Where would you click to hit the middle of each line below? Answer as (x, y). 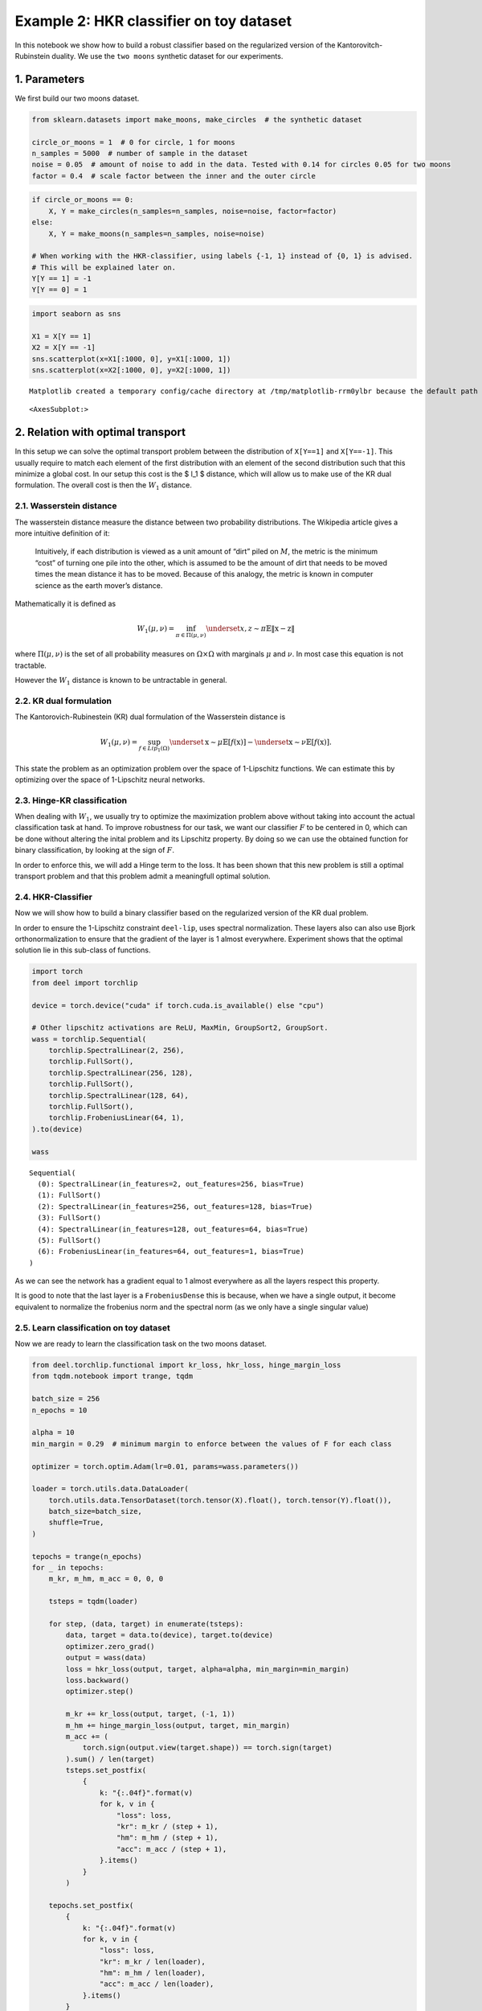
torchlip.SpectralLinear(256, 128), (120, 1073)
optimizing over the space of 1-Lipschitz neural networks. (110, 779)
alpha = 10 (53, 1433)
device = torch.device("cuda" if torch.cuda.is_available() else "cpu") (178, 1005)
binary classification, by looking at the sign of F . (95, 850)
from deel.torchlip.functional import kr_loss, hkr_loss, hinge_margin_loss (186, 1365)
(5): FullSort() (69, 1240)
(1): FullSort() (69, 1195)
